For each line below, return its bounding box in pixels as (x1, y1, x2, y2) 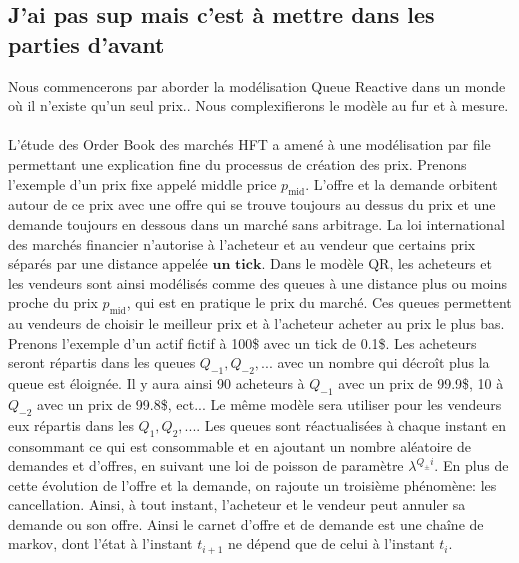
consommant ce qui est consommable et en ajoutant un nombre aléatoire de (8, 435, 472, 456)
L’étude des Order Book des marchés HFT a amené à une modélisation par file (8, 134, 491, 155)
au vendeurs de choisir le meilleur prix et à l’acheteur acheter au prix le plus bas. (8, 313, 505, 334)
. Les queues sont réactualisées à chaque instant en (196, 414, 507, 435)
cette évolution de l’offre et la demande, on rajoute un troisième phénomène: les (8, 474, 497, 495)
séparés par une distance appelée (8, 253, 208, 274)
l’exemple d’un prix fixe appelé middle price (8, 173, 277, 194)
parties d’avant (8, 28, 165, 59)
